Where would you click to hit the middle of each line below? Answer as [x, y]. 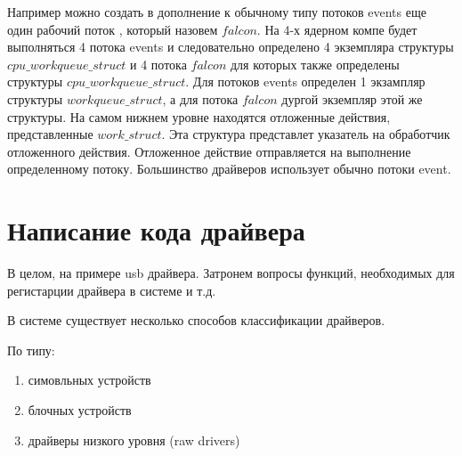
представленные [50, 134]
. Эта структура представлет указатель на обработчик [306, 134]
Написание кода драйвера [156, 230]
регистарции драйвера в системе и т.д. [112, 290]
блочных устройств [80, 410]
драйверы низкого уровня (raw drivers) [134, 440]
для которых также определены [315, 64]
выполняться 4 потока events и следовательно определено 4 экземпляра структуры [231, 47]
